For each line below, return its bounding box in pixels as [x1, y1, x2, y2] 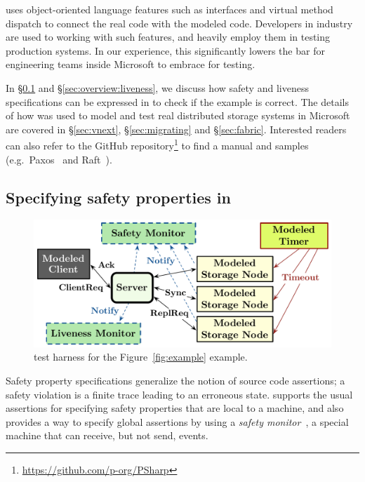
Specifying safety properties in [6, 186, 231, 208]
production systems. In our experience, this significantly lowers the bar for [6, 43, 325, 58]
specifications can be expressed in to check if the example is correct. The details [6, 94, 349, 109]
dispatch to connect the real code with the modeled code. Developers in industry [6, 15, 353, 30]
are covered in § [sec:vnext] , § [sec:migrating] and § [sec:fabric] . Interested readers [6, 121, 347, 136]
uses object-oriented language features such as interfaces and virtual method [6, 2, 333, 16]
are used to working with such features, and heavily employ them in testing [6, 29, 331, 44]
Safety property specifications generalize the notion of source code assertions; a [6, 373, 345, 387]
